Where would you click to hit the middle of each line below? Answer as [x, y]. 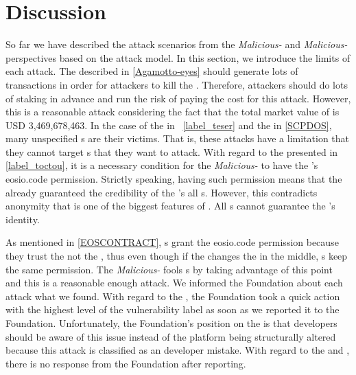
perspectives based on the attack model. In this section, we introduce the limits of [178, 57]
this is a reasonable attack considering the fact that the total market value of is [173, 112]
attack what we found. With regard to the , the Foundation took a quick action [173, 296]
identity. [23, 219]
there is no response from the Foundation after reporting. [126, 363]
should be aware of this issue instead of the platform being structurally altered [171, 336]
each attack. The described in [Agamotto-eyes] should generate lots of [152, 71]
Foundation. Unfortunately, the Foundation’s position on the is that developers [171, 323]
